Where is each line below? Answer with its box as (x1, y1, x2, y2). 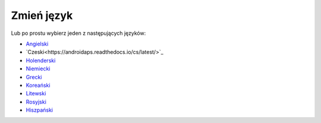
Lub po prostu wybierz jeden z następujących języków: (11, 30, 146, 37)
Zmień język (11, 9, 73, 22)
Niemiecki (26, 65, 51, 72)
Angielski (26, 40, 49, 47)
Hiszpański (26, 106, 53, 114)
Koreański (26, 82, 51, 89)
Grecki (26, 73, 42, 80)
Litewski (26, 90, 46, 97)
